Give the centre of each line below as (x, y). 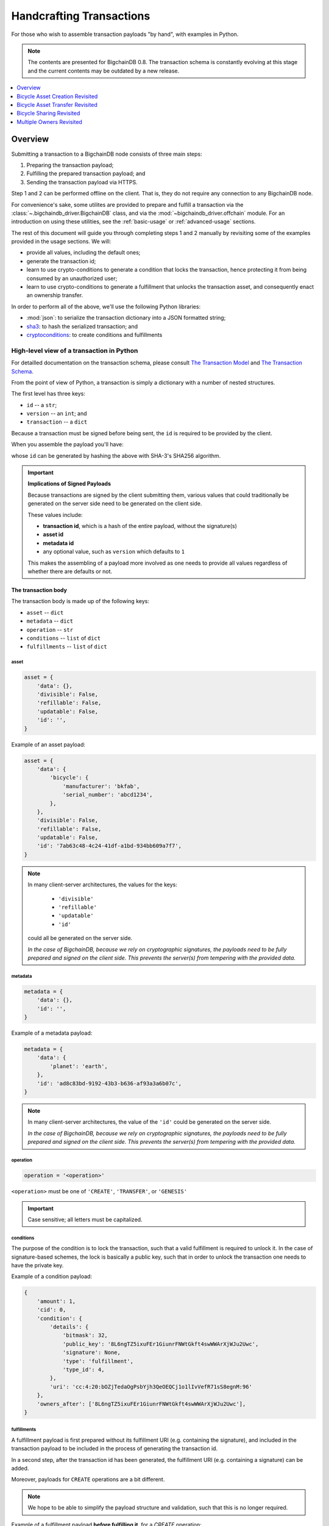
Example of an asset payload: (48, 744)
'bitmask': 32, (85, 1336)
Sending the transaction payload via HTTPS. (82, 182)
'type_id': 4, (83, 1369)
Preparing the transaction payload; (70, 165)
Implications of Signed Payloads (69, 484)
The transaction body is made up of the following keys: (80, 601)
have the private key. (37, 1265)
